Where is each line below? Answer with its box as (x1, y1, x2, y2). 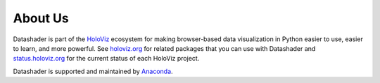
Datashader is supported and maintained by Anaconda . (13, 67, 173, 75)
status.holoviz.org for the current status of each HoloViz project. (13, 54, 200, 63)
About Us (13, 10, 70, 26)
